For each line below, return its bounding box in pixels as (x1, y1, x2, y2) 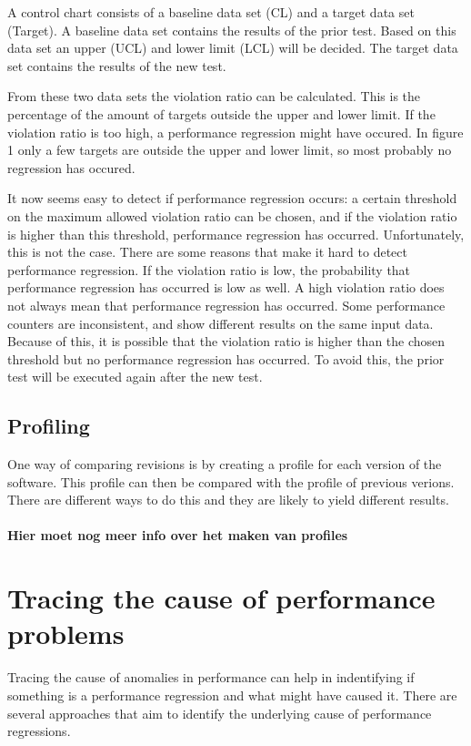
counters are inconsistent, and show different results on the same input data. (7, 313, 434, 332)
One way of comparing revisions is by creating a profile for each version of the (7, 455, 442, 474)
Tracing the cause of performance (7, 579, 436, 617)
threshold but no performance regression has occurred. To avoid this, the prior (7, 349, 445, 368)
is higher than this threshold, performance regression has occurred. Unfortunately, (7, 224, 465, 243)
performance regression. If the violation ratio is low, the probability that (7, 260, 411, 279)
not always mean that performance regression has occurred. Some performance (7, 295, 446, 314)
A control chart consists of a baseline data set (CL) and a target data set (7, 3, 415, 21)
